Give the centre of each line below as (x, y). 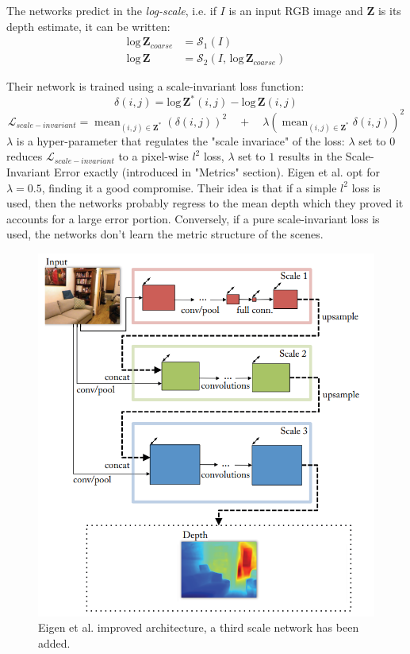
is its (389, 10)
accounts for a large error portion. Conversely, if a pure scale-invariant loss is (193, 218)
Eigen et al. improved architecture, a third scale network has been (199, 627)
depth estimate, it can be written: (88, 26)
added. (54, 642)
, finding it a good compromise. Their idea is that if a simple (189, 187)
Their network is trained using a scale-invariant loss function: (155, 86)
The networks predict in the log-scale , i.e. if (111, 10)
